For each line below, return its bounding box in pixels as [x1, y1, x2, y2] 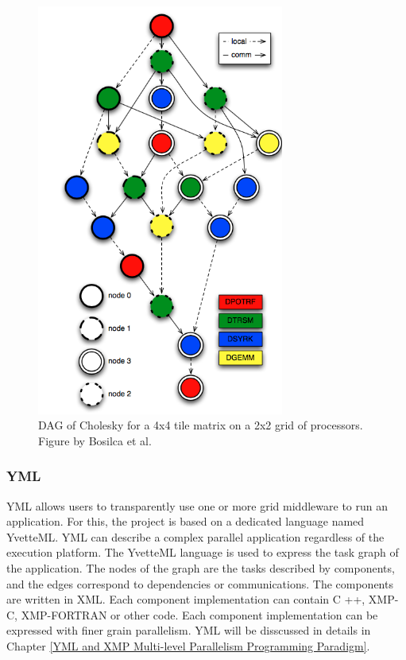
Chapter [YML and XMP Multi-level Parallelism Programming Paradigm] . [6, 637, 370, 654]
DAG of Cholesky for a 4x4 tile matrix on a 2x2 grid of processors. [38, 417, 363, 433]
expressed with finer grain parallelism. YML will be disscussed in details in [6, 622, 371, 639]
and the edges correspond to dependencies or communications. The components [6, 575, 393, 592]
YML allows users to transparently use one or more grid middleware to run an [6, 497, 388, 514]
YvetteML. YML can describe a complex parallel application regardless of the [6, 528, 385, 545]
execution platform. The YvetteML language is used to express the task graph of [6, 544, 399, 561]
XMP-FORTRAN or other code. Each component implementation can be [21, 606, 378, 623]
